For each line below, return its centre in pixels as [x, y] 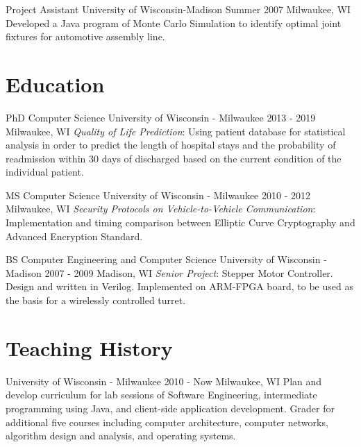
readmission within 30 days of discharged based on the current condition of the [174, 158]
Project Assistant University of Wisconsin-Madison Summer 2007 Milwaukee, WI [178, 9]
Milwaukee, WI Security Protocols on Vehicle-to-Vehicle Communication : [161, 209]
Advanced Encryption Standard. [74, 236]
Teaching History [89, 347]
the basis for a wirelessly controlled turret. [96, 300]
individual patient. [45, 172]
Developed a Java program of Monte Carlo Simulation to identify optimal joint [174, 23]
